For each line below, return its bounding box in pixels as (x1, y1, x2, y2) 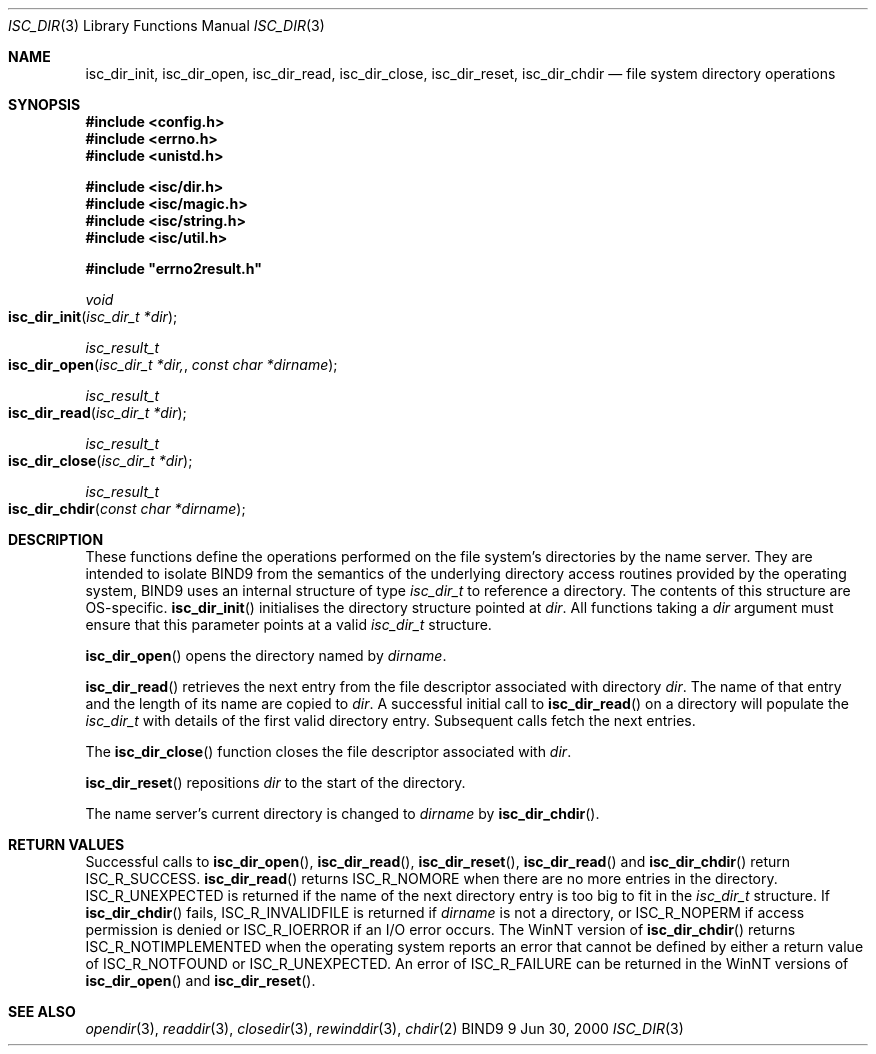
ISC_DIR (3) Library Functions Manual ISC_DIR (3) (8, 17, 325, 34)
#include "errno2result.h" (85, 260, 262, 277)
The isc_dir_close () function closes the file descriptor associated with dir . (85, 743, 572, 760)
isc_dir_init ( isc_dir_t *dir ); (8, 308, 178, 325)
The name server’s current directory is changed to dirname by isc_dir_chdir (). (85, 805, 600, 822)
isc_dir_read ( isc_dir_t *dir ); (8, 404, 187, 421)
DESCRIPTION (8, 531, 104, 548)
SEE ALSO (8, 1003, 76, 1020)
